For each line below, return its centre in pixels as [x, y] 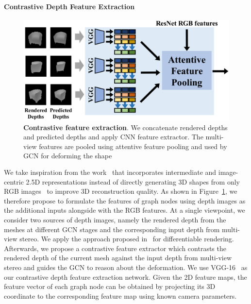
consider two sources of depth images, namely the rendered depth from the [115, 219]
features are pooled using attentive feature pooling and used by [133, 146]
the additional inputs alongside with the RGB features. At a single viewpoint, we [125, 210]
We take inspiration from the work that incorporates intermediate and [110, 172]
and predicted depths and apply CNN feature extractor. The [113, 137]
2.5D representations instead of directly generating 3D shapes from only [133, 181]
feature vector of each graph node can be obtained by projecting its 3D [110, 286]
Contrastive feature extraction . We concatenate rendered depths [125, 127]
